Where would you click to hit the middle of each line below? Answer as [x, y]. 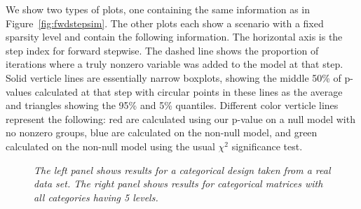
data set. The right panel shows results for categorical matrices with [178, 183]
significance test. [267, 146]
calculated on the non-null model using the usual [110, 146]
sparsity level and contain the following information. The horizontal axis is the [174, 37]
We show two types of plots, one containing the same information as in [158, 9]
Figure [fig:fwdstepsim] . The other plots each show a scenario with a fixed [165, 23]
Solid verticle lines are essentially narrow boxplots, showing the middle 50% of [173, 77]
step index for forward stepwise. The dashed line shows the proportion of [162, 50]
